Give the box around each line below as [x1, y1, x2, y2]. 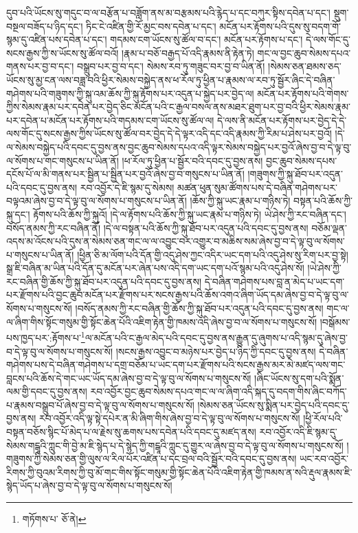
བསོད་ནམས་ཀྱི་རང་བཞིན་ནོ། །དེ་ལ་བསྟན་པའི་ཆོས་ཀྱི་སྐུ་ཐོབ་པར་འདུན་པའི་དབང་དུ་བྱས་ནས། [6, 220, 309, 235]
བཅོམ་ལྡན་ [311, 220, 347, 235]
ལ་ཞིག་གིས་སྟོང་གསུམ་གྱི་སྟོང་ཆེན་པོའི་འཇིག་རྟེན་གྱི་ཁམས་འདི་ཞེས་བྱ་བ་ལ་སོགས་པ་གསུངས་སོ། [6, 314, 317, 329]
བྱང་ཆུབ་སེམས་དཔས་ [266, 153, 337, 167]
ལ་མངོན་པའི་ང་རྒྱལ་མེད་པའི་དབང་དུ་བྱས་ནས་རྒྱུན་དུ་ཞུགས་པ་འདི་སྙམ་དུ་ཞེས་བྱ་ [85, 330, 348, 344]
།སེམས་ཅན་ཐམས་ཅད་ [268, 59, 342, 73]
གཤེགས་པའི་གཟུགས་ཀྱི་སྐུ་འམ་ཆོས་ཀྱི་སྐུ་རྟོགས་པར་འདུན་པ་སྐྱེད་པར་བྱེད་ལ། [6, 86, 254, 100]
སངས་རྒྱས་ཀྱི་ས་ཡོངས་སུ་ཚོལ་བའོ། [6, 45, 119, 60]
